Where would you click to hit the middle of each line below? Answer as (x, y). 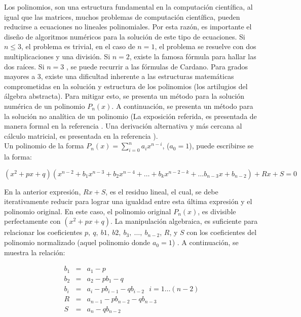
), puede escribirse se (221, 146)
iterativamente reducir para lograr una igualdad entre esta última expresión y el (128, 201)
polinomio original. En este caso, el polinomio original (88, 211)
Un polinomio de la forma (44, 146)
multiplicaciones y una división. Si (57, 56)
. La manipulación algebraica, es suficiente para (184, 221)
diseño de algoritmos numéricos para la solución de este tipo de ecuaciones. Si (125, 36)
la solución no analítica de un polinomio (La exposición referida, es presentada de (130, 116)
